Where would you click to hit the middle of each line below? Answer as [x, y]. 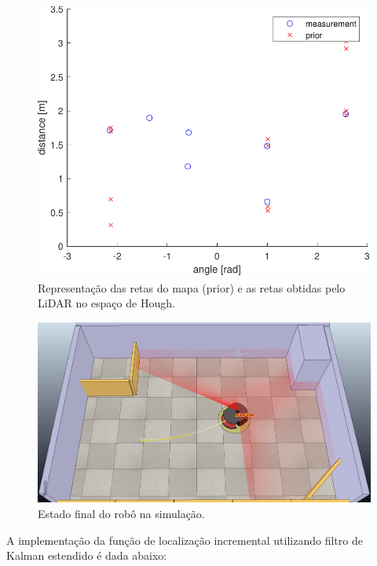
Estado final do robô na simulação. [121, 514]
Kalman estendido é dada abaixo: [87, 555]
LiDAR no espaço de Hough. [106, 303]
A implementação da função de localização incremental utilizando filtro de [185, 540]
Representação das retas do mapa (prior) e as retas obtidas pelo [192, 287]
